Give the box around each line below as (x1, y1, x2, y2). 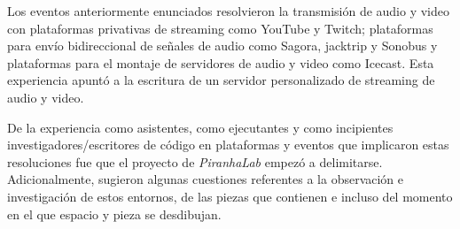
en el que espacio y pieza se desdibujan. (7, 204, 222, 223)
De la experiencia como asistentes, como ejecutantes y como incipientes (7, 118, 394, 136)
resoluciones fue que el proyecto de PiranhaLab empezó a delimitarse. (7, 152, 383, 171)
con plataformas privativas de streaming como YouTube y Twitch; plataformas (7, 19, 433, 37)
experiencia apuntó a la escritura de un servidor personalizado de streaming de (7, 71, 435, 89)
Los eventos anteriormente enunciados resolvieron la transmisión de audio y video (7, 2, 449, 19)
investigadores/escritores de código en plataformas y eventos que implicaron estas (7, 135, 449, 154)
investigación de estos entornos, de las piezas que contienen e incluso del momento (7, 187, 453, 205)
